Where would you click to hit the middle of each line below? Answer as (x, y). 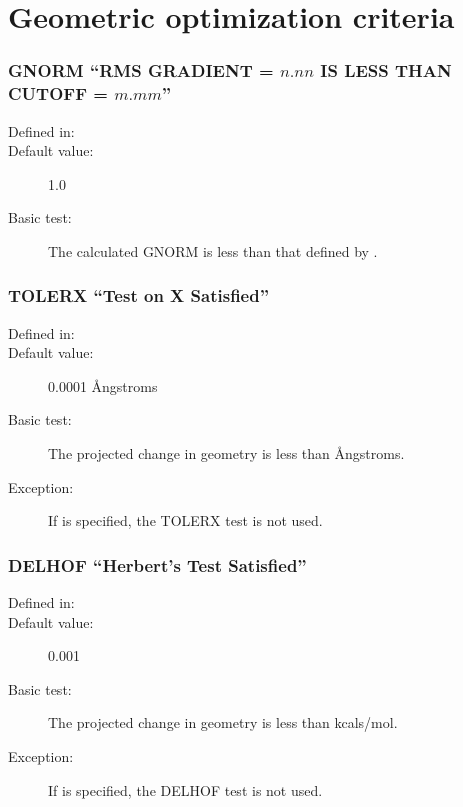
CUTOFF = (58, 93)
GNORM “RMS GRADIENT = (141, 70)
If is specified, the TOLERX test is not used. (185, 520)
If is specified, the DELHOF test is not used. (185, 789)
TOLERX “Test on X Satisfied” (139, 295)
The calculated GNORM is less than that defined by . (213, 250)
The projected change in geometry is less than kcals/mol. (223, 722)
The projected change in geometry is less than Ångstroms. (226, 453)
